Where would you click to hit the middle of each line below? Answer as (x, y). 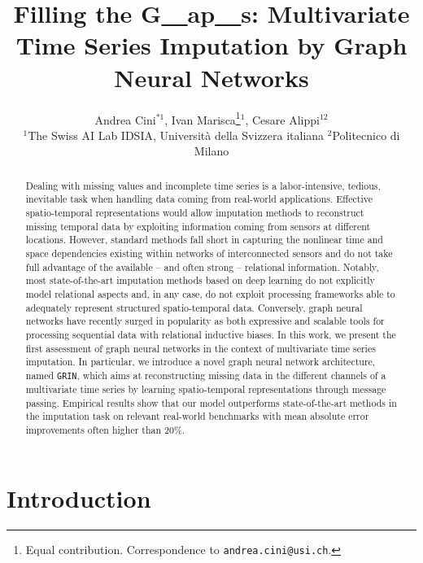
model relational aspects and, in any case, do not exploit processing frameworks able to (210, 293)
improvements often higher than (94, 430)
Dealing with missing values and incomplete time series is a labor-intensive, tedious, (203, 185)
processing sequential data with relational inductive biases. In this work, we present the (211, 334)
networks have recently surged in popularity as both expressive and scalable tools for (205, 321)
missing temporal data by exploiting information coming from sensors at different (198, 226)
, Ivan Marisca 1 (203, 118)
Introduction (79, 498)
